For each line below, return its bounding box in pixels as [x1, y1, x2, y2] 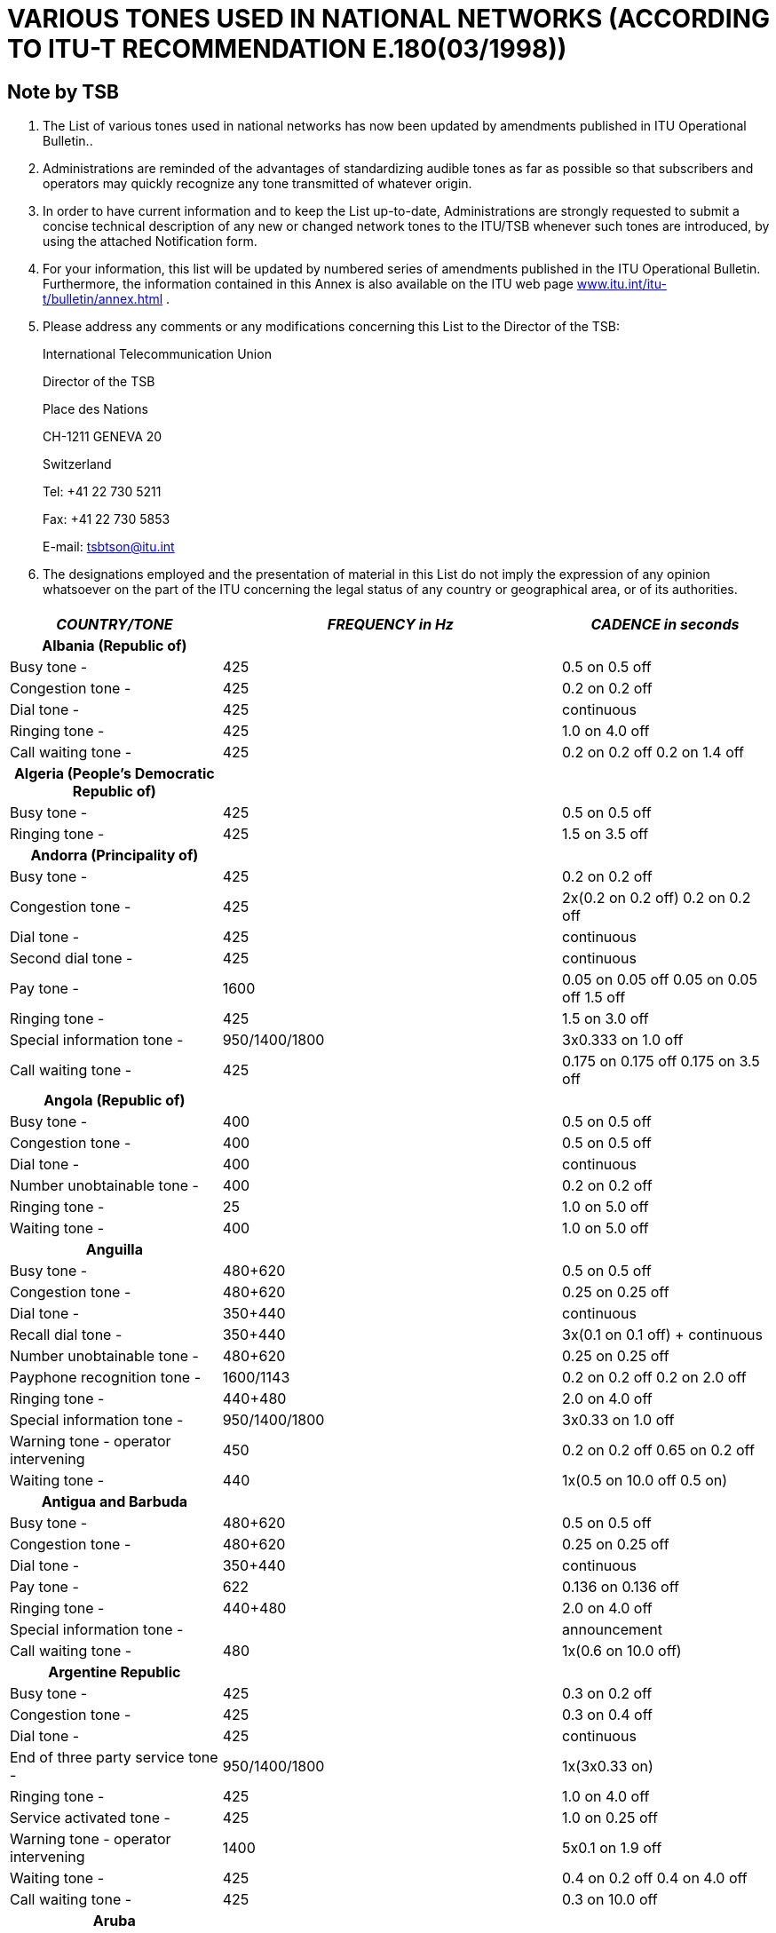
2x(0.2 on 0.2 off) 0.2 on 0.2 [562, 888, 751, 907]
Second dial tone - [10, 948, 133, 967]
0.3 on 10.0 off [562, 1889, 658, 1908]
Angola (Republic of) [44, 1090, 186, 1109]
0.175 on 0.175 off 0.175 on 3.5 [562, 1051, 760, 1070]
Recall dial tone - [10, 1325, 123, 1343]
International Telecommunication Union [43, 346, 272, 362]
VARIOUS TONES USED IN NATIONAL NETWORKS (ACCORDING [7, 4, 770, 34]
